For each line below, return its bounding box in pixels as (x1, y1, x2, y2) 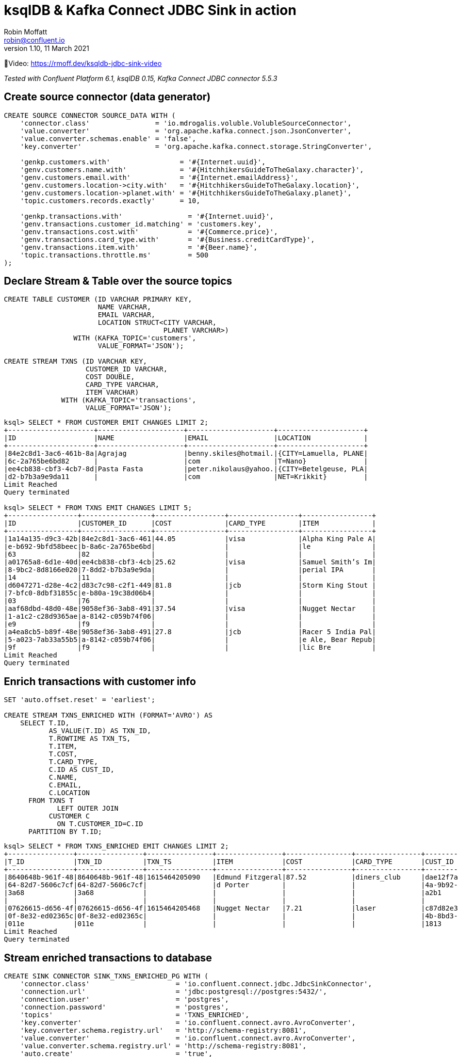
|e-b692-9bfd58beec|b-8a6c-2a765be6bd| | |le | (4, 543, 376, 551)
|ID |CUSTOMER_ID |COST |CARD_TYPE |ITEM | (4, 519, 376, 528)
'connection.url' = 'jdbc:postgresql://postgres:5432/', (20, 988, 327, 996)
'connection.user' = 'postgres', (20, 995, 229, 1004)
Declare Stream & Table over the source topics (4, 275, 232, 288)
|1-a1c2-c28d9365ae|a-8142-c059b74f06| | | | (4, 612, 376, 621)
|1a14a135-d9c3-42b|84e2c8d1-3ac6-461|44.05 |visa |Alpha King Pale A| (4, 535, 376, 543)
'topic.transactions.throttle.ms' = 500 (20, 251, 209, 259)
